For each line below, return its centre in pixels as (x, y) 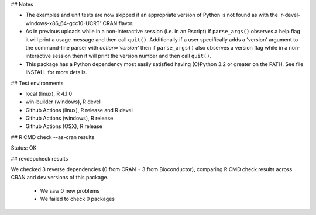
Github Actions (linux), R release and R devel (79, 110)
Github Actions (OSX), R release (64, 126)
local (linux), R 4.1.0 (49, 93)
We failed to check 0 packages (78, 199)
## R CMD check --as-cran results (53, 137)
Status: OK (24, 148)
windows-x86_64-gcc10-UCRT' (63, 23)
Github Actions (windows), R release (69, 118)
